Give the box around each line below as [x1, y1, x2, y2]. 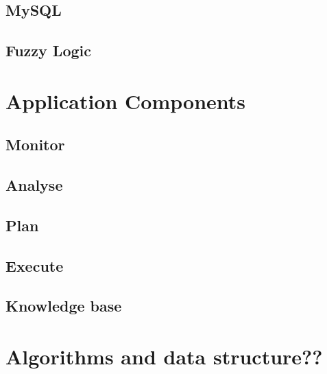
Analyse [5, 174, 63, 196]
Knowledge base [5, 295, 122, 316]
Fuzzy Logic [5, 40, 91, 61]
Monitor [5, 134, 65, 155]
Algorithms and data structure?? [5, 342, 323, 371]
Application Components [5, 86, 246, 115]
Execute [5, 255, 64, 276]
